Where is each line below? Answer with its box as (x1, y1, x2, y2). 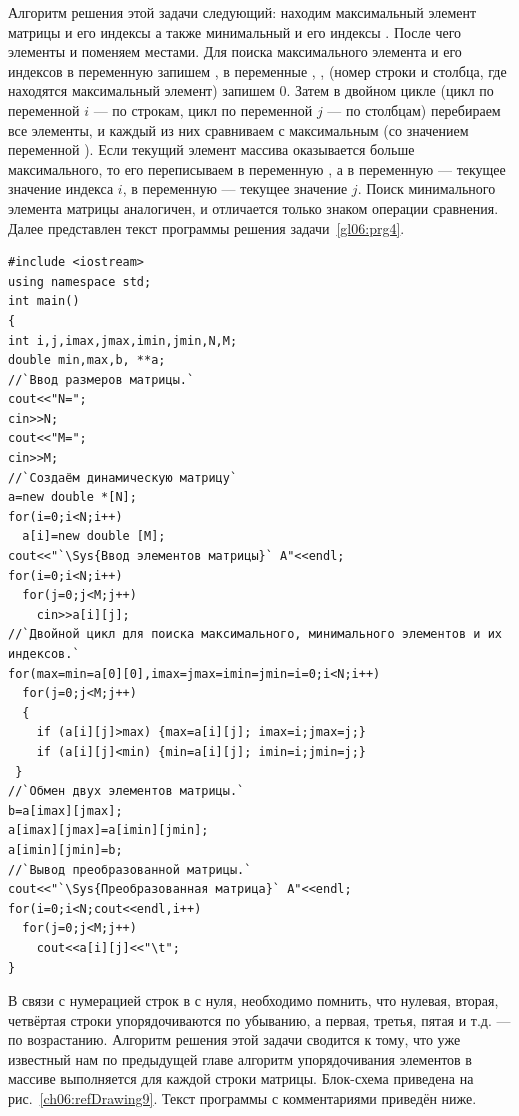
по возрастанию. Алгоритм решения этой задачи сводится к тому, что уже (8, 1029, 461, 1050)
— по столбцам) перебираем (327, 99, 501, 120)
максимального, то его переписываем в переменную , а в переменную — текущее (8, 158, 506, 179)
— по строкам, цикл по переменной (93, 99, 313, 120)
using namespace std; (8, 274, 152, 289)
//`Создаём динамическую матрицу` (8, 470, 238, 485)
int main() (8, 294, 80, 309)
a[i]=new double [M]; (22, 529, 166, 544)
